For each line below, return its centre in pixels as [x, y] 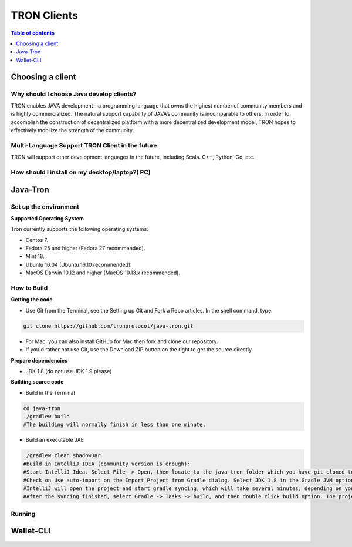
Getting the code [32, 300]
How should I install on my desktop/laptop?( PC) [81, 172]
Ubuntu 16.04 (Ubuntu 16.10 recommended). [79, 264]
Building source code [37, 382]
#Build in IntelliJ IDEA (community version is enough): [107, 464]
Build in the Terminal [50, 392]
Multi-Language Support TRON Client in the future [84, 145]
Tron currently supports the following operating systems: [80, 229]
